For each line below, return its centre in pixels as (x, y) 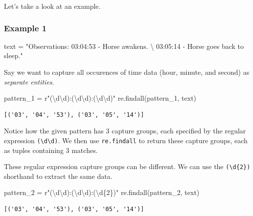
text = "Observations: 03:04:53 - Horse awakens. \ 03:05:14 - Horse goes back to (124, 46)
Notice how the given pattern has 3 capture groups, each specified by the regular (125, 131)
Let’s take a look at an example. (52, 6)
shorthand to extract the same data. (58, 176)
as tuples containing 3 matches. (51, 150)
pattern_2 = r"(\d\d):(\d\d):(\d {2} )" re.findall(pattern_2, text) (102, 192)
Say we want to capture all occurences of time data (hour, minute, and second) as (127, 72)
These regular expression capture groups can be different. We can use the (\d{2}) (127, 166)
